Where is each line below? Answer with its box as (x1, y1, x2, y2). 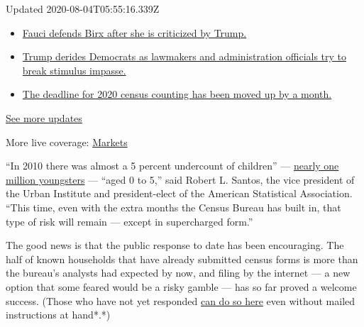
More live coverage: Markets (6, 134, 128, 149)
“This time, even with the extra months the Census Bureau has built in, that (6, 199, 341, 214)
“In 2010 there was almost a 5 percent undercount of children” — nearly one (6, 158, 339, 173)
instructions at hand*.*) (6, 307, 111, 322)
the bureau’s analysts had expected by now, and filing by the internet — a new (6, 265, 351, 280)
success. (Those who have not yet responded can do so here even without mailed (6, 293, 355, 308)
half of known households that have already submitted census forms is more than (6, 251, 358, 266)
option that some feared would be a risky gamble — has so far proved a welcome (6, 279, 357, 294)
